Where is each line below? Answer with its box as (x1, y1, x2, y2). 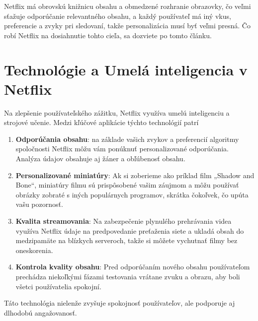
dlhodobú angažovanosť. (4, 307, 77, 318)
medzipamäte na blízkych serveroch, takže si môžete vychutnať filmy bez (15, 235, 238, 246)
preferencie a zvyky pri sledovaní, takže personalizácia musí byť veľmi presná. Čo (4, 20, 251, 31)
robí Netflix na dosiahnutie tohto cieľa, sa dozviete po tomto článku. (4, 30, 212, 40)
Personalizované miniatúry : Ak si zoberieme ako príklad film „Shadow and (15, 170, 255, 180)
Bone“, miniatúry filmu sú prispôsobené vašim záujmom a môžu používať (15, 180, 239, 190)
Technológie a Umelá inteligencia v (4, 59, 248, 79)
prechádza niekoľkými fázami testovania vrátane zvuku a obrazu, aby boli (15, 271, 240, 281)
